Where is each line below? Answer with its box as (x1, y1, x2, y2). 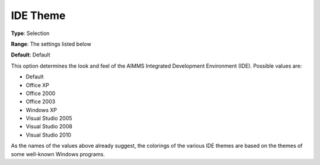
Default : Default (11, 51, 50, 59)
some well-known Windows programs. (11, 150, 105, 157)
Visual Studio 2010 (25, 131, 71, 138)
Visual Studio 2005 (25, 115, 72, 122)
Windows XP (25, 106, 57, 113)
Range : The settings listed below (11, 40, 91, 47)
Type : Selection (11, 30, 50, 37)
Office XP (25, 81, 50, 88)
